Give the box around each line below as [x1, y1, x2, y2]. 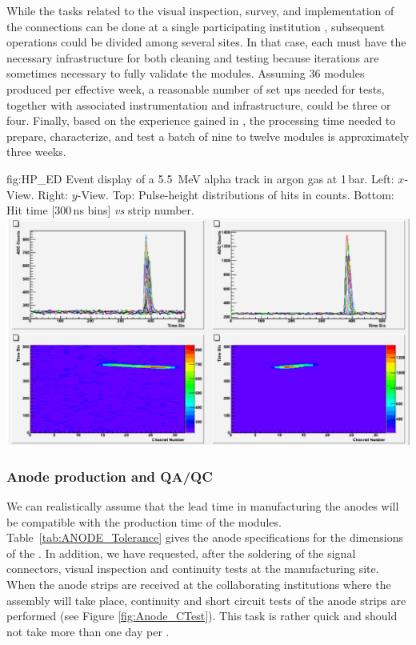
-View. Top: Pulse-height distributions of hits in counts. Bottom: [77, 186, 394, 202]
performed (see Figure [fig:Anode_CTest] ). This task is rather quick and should [6, 607, 398, 624]
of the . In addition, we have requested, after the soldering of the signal [6, 544, 356, 561]
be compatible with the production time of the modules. [6, 513, 282, 530]
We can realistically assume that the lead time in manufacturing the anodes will [6, 498, 399, 515]
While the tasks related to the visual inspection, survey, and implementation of [6, 2, 394, 18]
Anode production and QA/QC [6, 466, 213, 486]
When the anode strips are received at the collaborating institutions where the [6, 576, 391, 592]
